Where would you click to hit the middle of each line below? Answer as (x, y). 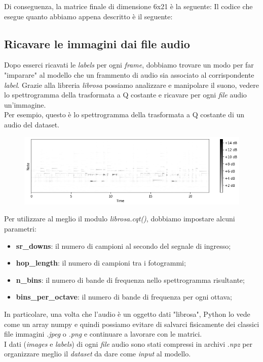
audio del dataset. (32, 124)
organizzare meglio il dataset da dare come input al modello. (98, 354)
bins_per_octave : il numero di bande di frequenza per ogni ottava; (124, 297)
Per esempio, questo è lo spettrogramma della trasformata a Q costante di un (124, 114)
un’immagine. (25, 104)
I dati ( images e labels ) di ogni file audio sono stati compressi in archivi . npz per (128, 343)
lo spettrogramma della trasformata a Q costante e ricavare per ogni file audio (125, 95)
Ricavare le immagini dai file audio (97, 43)
